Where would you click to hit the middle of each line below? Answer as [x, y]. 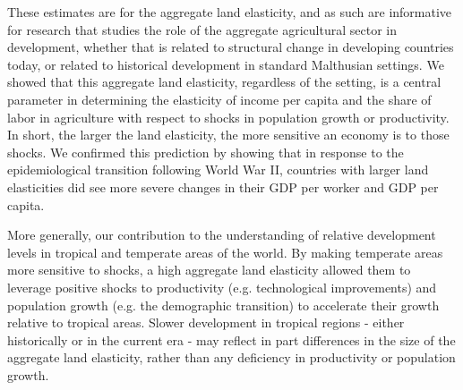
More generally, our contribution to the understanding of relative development [222, 235]
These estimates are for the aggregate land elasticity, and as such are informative [230, 12]
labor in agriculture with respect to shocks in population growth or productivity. [228, 117]
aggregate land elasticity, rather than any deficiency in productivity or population [231, 357]
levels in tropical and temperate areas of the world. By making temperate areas [225, 252]
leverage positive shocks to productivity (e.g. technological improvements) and [222, 287]
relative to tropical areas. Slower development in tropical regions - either [206, 322]
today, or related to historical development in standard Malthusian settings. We [226, 64]
